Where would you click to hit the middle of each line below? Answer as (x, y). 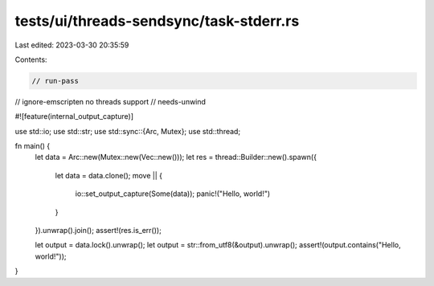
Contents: (31, 59)
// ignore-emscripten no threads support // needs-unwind (111, 101)
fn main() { (33, 146)
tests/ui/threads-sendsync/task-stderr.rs (157, 21)
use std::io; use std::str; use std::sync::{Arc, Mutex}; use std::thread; (128, 131)
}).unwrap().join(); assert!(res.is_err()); (98, 231)
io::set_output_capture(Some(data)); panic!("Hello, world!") (173, 194)
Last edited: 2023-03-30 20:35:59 (72, 45)
